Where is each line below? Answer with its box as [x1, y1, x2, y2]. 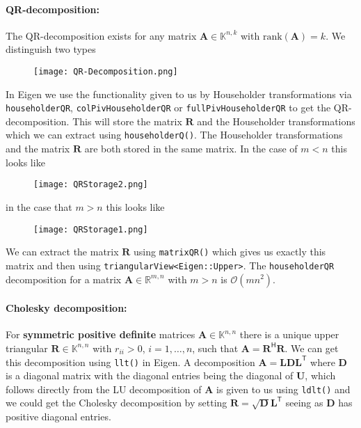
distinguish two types [6, 42, 96, 56]
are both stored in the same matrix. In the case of [84, 141, 298, 156]
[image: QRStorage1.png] [33, 224, 148, 235]
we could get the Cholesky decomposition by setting [6, 395, 227, 410]
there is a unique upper [239, 327, 339, 342]
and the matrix [6, 141, 70, 156]
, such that [192, 340, 239, 355]
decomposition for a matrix [6, 271, 122, 286]
